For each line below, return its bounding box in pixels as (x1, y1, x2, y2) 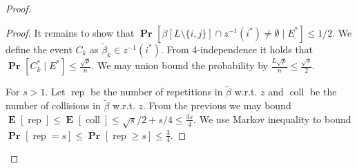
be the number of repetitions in (90, 84, 223, 99)
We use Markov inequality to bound (199, 111, 351, 126)
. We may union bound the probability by (91, 58, 268, 73)
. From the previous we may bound (143, 98, 291, 113)
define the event (6, 41, 73, 56)
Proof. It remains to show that (6, 25, 135, 39)
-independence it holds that (197, 41, 313, 56)
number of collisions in (6, 98, 101, 113)
